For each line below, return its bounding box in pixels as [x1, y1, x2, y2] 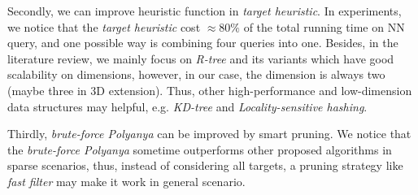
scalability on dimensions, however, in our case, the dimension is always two [7, 66, 385, 83]
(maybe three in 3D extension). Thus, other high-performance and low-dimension [7, 81, 412, 98]
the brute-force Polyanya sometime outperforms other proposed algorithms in [7, 141, 392, 158]
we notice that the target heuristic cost [7, 18, 201, 35]
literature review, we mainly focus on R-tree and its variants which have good [7, 50, 394, 67]
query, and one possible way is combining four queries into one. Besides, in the [7, 34, 398, 51]
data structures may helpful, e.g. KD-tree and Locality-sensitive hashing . [7, 97, 368, 115]
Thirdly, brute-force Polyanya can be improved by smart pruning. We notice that [7, 125, 411, 142]
